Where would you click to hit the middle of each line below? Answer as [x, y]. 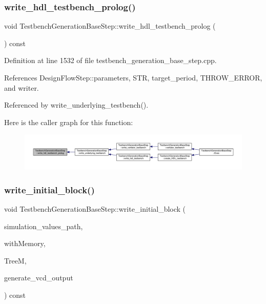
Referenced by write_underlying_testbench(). [76, 105]
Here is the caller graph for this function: [69, 122]
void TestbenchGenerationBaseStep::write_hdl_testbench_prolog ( [110, 26]
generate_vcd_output [39, 278]
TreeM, [15, 260]
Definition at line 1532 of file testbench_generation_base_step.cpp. [110, 60]
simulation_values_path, [44, 226]
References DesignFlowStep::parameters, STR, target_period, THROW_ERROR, [133, 77]
